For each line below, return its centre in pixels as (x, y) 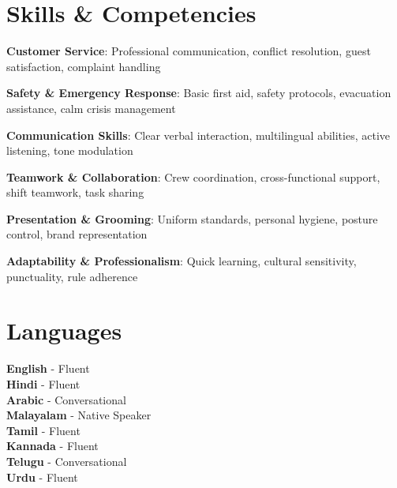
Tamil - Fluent (43, 430)
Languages (64, 330)
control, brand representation (77, 234)
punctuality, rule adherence (72, 276)
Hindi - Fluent (43, 383)
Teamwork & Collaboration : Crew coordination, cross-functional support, (193, 176)
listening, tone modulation (70, 150)
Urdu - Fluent (42, 477)
